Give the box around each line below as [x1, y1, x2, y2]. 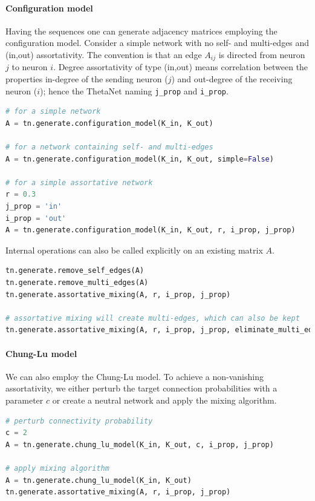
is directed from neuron [218, 48, 305, 61]
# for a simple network [5, 107, 101, 116]
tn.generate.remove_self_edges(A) [5, 266, 145, 275]
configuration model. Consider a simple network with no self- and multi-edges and [5, 36, 310, 49]
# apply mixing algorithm [5, 463, 109, 473]
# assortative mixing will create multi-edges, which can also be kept [5, 313, 300, 323]
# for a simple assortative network [5, 178, 153, 187]
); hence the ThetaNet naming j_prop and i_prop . [40, 84, 229, 97]
